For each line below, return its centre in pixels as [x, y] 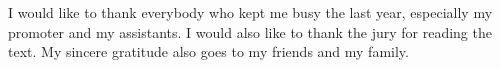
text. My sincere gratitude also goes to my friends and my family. [208, 51]
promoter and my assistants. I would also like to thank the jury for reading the [250, 31]
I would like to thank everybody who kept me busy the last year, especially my [250, 12]
